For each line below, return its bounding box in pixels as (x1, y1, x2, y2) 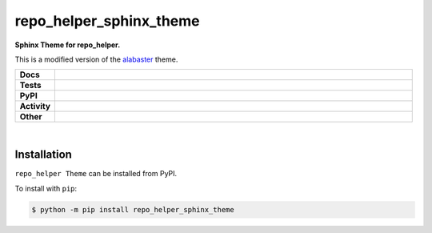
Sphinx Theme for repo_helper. (14, 40, 121, 50)
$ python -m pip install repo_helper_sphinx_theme (31, 205, 235, 214)
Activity (19, 101, 51, 112)
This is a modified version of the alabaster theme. (14, 54, 178, 64)
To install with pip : (14, 183, 78, 193)
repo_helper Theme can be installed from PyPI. (14, 169, 178, 179)
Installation (14, 148, 72, 162)
